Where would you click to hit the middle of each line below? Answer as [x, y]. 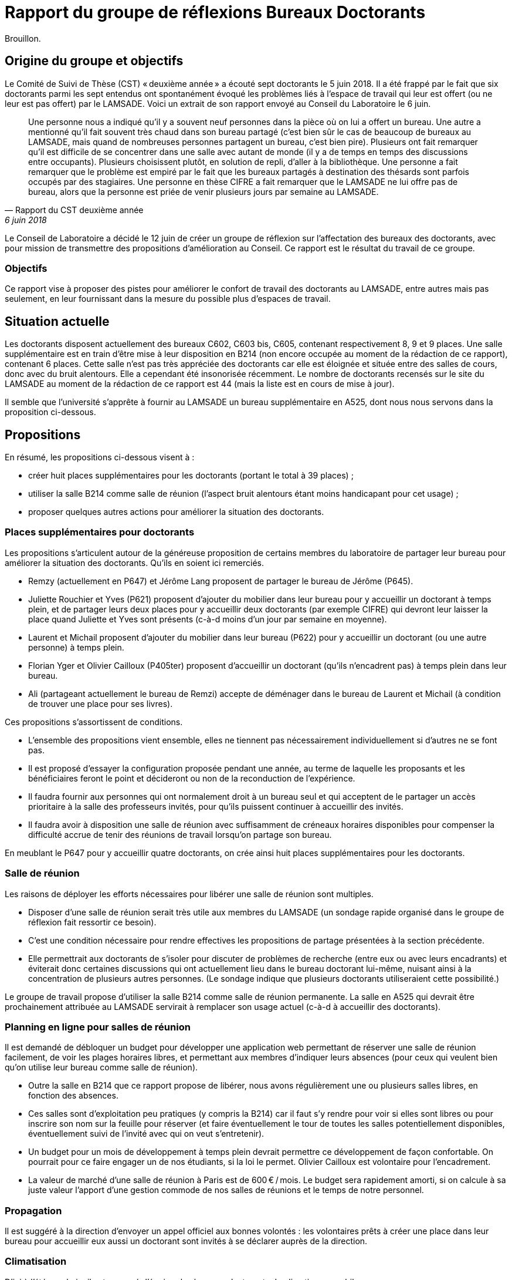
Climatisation [36, 1262]
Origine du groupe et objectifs [94, 61]
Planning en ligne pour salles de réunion [98, 1027]
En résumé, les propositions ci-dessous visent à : [100, 457]
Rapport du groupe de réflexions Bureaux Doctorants [215, 12]
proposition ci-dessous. [50, 412]
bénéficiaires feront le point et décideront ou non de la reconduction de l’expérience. [192, 778]
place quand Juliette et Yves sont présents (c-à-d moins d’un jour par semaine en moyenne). [208, 619]
